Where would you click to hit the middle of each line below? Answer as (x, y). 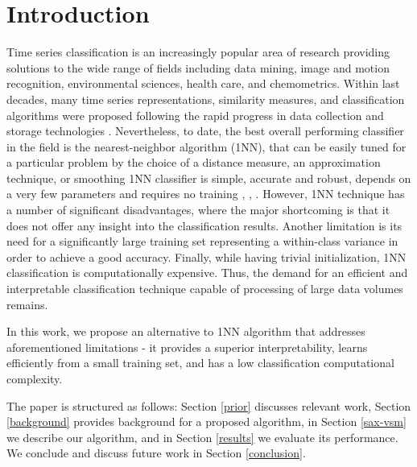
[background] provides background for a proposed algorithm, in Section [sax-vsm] (206, 422)
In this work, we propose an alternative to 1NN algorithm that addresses (186, 331)
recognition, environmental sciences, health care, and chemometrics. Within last (203, 83)
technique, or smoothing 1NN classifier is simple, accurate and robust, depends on (209, 178)
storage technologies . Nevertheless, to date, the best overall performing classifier (205, 131)
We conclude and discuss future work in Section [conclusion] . (156, 453)
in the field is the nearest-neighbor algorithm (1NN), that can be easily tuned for (206, 146)
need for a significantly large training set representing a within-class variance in (202, 241)
